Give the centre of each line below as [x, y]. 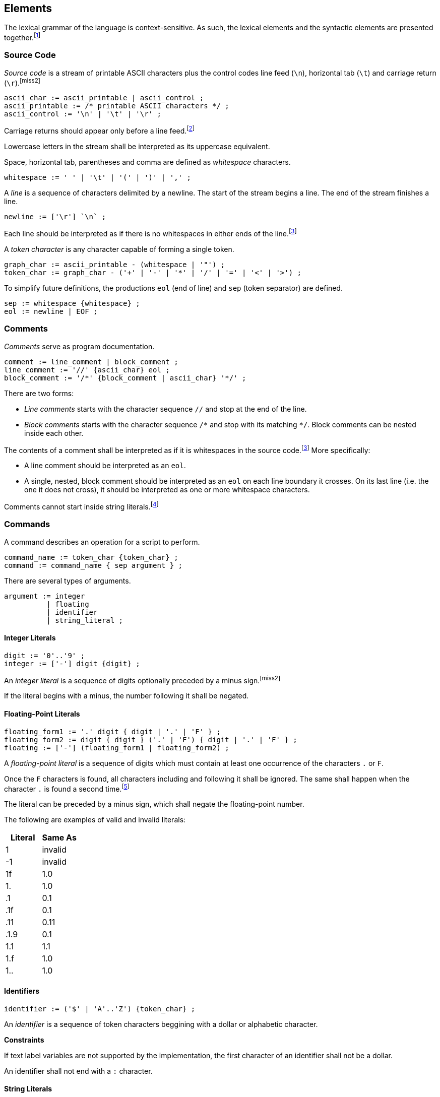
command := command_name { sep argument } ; [93, 565]
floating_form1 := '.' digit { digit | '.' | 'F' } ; [112, 731]
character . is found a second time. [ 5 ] [67, 788]
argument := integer [45, 596]
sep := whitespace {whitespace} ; [72, 303]
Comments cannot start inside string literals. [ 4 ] [81, 506]
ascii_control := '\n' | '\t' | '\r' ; [83, 114]
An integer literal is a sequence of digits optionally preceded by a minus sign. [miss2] [142, 680]
